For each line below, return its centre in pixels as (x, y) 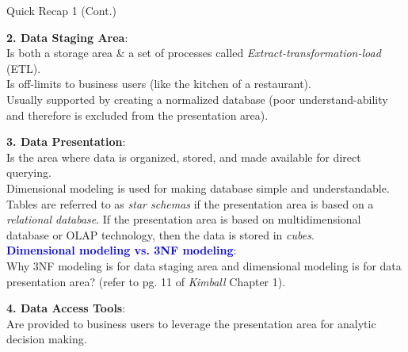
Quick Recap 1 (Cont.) (62, 10)
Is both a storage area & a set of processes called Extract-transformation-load (194, 53)
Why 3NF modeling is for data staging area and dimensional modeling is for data (204, 265)
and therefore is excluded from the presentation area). (137, 115)
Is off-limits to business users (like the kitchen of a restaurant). (159, 84)
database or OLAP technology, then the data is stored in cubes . (160, 234)
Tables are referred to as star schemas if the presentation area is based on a (190, 203)
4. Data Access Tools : (66, 308)
